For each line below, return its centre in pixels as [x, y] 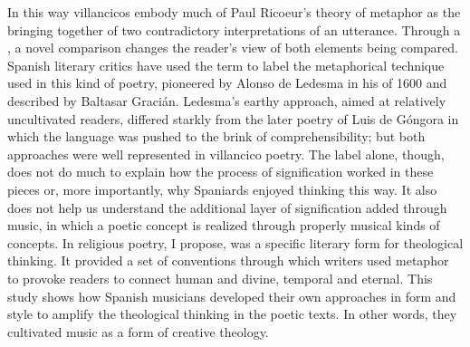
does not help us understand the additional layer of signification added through [227, 207]
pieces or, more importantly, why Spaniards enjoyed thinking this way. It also [222, 189]
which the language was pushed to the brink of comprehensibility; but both [216, 136]
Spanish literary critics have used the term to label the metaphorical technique [226, 65]
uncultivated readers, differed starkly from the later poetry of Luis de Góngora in [233, 118]
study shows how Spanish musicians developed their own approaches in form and [232, 296]
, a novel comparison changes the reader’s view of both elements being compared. [233, 48]
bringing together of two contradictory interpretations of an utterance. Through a [234, 29]
